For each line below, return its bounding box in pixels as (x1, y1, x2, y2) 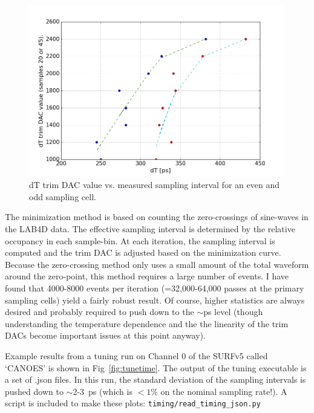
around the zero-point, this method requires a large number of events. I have (5, 270, 289, 282)
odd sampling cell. (29, 190, 96, 203)
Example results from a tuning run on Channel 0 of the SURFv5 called (5, 349, 268, 362)
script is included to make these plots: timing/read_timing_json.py (5, 397, 261, 409)
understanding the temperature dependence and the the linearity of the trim (5, 317, 289, 330)
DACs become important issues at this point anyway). (5, 329, 206, 342)
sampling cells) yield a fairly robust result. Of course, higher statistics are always (5, 293, 305, 306)
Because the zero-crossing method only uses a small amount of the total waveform (5, 258, 309, 270)
